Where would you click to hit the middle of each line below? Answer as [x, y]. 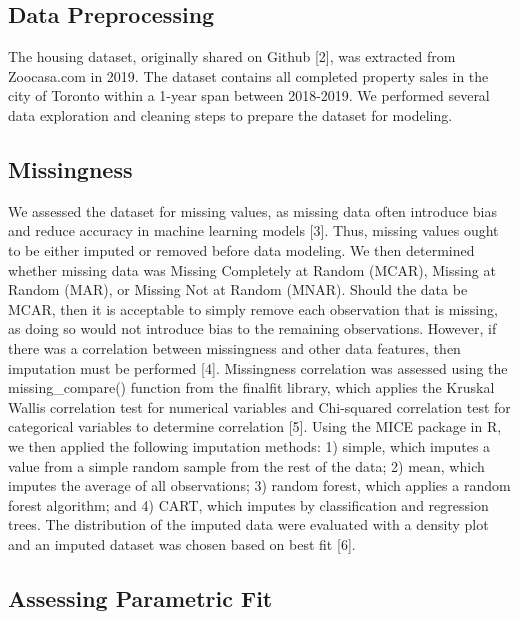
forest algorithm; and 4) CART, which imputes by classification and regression [248, 504]
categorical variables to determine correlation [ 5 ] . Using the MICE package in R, [255, 426]
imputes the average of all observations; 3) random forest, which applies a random [259, 485]
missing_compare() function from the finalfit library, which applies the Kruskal [251, 387]
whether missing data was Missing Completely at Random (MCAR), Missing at [252, 269]
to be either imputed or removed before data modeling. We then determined [241, 249]
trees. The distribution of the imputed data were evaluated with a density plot [248, 524]
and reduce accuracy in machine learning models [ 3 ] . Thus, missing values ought [253, 230]
